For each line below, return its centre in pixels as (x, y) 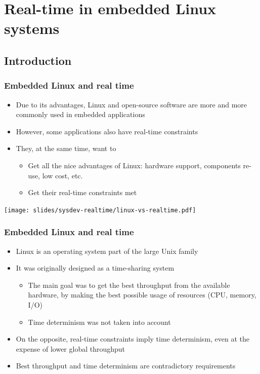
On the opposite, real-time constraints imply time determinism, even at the (133, 339)
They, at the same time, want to (66, 148)
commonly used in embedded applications (80, 114)
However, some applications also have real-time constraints (107, 131)
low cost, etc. (62, 175)
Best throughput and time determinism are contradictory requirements (126, 366)
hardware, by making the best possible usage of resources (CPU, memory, (142, 295)
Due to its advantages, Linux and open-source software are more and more (132, 104)
